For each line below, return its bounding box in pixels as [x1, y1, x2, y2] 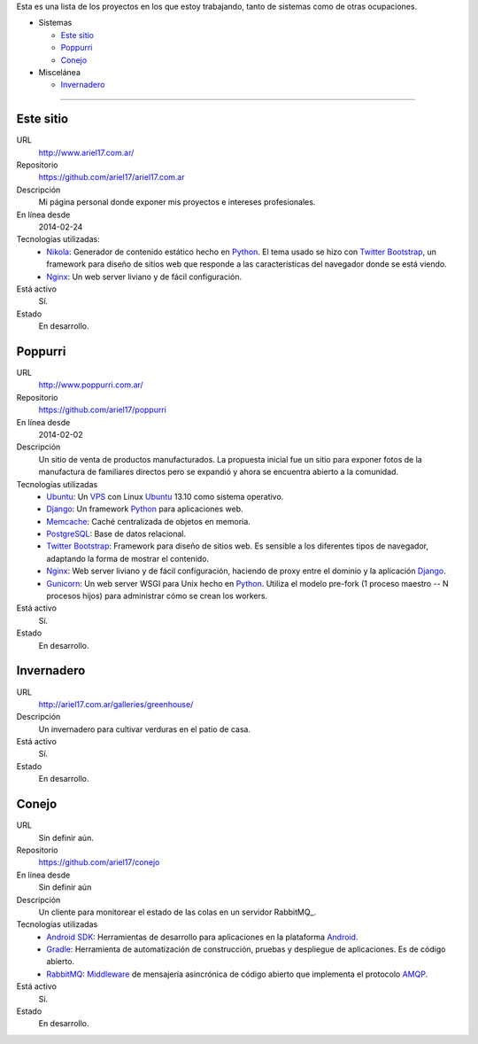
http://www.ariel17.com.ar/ [38, 147, 135, 158]
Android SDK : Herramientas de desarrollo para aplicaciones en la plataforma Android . [46, 931, 358, 942]
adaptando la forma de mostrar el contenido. [46, 553, 210, 564]
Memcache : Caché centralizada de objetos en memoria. [46, 516, 251, 526]
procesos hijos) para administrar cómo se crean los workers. [46, 590, 268, 602]
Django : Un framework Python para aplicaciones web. [46, 503, 243, 514]
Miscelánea [38, 66, 81, 77]
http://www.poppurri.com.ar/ [38, 379, 143, 390]
